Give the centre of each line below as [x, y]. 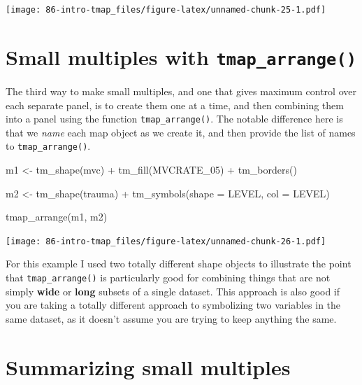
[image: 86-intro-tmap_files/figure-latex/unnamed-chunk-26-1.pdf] [166, 241]
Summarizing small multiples [148, 366]
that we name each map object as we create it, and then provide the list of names [181, 132]
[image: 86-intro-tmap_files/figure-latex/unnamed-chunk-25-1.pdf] [166, 10]
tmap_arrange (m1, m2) [57, 217]
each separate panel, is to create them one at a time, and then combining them [175, 105]
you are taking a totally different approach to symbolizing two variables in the [173, 305]
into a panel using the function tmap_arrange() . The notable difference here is [174, 119]
